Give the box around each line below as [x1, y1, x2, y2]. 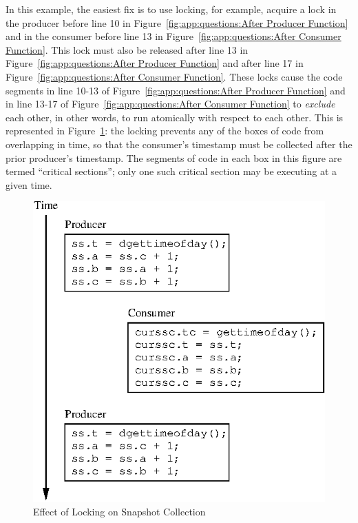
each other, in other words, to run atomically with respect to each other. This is [6, 110, 344, 124]
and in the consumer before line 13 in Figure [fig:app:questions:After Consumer [6, 29, 341, 43]
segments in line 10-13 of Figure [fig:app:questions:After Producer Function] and [6, 83, 346, 97]
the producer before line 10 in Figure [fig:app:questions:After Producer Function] [6, 15, 348, 30]
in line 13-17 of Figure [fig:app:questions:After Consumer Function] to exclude [6, 96, 335, 111]
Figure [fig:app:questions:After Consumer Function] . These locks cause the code [6, 69, 343, 83]
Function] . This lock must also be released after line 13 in [6, 42, 249, 57]
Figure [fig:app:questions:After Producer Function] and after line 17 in [6, 56, 304, 70]
